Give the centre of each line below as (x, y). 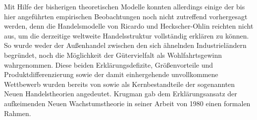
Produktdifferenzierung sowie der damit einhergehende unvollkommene (111, 74)
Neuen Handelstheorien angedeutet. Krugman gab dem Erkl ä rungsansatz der (121, 94)
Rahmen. (18, 113)
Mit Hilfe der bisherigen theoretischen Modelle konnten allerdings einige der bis (125, 6)
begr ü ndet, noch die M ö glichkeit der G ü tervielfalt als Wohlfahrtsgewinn (113, 55)
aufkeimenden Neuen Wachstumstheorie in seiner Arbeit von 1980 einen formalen (127, 103)
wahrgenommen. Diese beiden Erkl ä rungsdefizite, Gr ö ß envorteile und (109, 64)
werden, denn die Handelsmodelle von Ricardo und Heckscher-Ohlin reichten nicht (129, 26)
